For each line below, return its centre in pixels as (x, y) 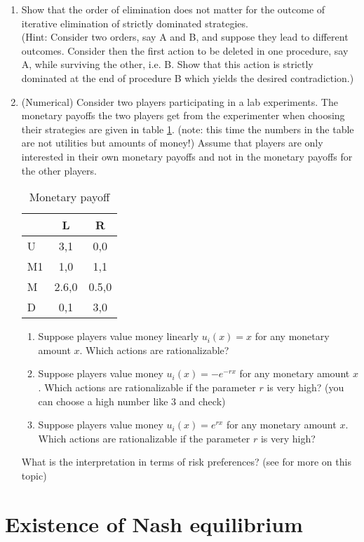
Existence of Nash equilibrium (154, 523)
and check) (202, 401)
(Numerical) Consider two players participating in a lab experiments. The (180, 101)
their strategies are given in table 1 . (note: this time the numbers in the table (188, 129)
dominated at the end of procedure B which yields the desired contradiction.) (188, 77)
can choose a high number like (103, 401)
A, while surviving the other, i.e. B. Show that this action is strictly (167, 64)
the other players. (59, 170)
